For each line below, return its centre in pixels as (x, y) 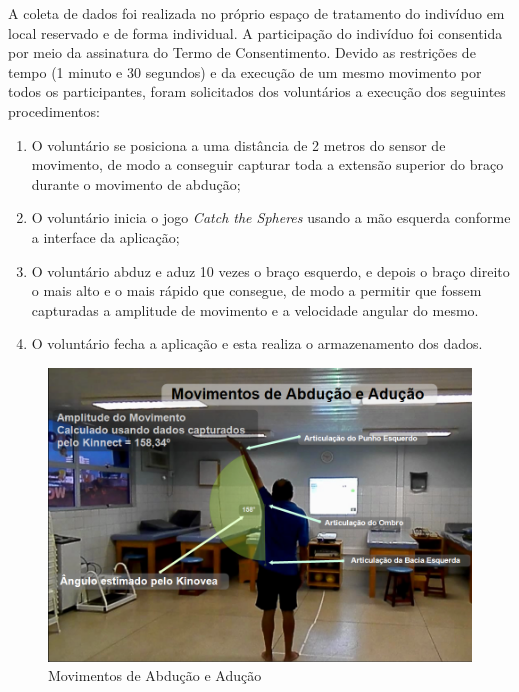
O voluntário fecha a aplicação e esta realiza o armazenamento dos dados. (257, 343)
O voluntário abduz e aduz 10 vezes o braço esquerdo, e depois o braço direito (270, 270)
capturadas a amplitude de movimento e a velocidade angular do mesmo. (255, 309)
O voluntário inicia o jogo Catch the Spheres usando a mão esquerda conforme (271, 217)
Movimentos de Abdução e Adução (155, 675)
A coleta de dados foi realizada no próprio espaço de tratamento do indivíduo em (256, 13)
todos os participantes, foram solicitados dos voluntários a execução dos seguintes (257, 91)
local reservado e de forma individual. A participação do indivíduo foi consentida (255, 32)
